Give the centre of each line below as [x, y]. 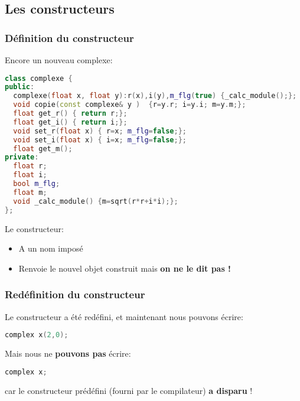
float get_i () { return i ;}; [70, 122]
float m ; [30, 192]
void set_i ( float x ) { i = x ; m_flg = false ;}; [100, 140]
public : [20, 87]
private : [22, 157]
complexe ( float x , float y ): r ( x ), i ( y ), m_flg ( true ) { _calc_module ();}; [155, 96]
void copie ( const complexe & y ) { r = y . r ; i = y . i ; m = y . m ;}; [130, 105]
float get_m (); [43, 149]
